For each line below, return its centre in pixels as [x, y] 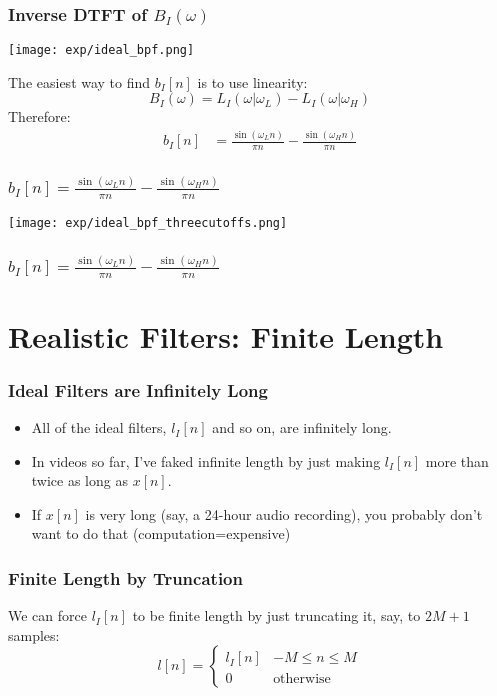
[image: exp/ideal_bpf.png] [101, 50]
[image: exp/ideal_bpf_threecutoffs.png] [148, 223]
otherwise [302, 678]
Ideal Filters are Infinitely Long [138, 389]
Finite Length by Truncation [125, 578]
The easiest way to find [79, 81]
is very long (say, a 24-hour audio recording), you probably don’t [284, 513]
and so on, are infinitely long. [302, 427]
